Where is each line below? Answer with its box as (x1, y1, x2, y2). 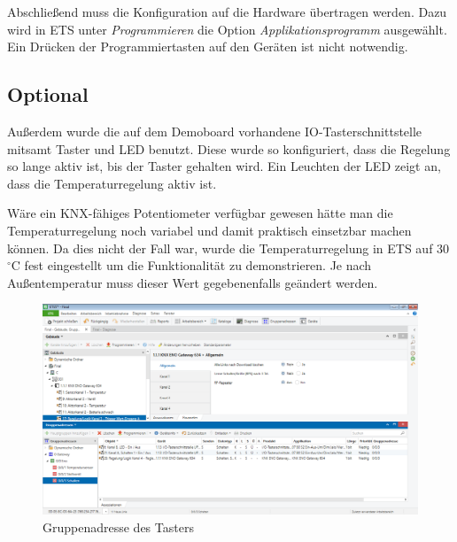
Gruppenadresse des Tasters (43, 518, 194, 536)
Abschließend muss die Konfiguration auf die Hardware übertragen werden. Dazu (7, 3, 447, 20)
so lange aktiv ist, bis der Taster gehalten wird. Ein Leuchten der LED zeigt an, (7, 157, 441, 175)
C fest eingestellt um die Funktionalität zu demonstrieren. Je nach (11, 256, 372, 275)
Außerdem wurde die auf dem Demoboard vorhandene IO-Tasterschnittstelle (7, 121, 422, 140)
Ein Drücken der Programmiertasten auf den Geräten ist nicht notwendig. (7, 37, 408, 56)
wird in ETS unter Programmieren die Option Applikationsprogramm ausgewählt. (7, 19, 447, 38)
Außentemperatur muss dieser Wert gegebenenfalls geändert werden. (7, 273, 378, 291)
